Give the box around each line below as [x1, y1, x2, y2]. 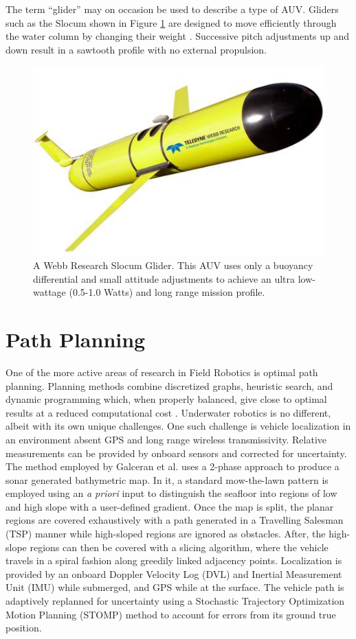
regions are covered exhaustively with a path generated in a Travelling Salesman [5, 513, 344, 527]
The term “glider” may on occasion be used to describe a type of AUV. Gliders [5, 2, 339, 16]
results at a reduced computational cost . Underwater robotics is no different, [5, 405, 331, 419]
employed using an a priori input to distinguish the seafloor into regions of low [5, 486, 337, 500]
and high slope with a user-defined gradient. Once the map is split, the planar [5, 499, 334, 513]
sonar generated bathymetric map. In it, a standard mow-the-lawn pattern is [5, 472, 329, 487]
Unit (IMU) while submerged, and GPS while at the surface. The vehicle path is [5, 580, 344, 594]
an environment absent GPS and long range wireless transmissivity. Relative [5, 432, 326, 446]
